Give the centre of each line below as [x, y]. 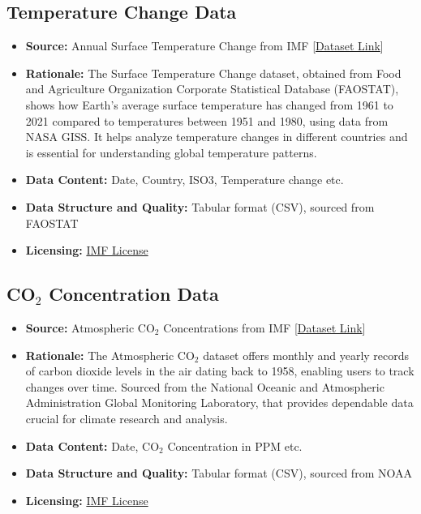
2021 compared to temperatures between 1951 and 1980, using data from [207, 120]
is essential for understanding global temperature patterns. [171, 152]
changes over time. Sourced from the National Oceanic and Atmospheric [205, 386]
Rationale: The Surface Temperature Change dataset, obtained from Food [213, 73]
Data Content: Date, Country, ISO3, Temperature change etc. [185, 180]
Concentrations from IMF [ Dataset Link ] [264, 327]
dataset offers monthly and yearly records [306, 355]
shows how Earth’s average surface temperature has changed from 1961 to [209, 104]
